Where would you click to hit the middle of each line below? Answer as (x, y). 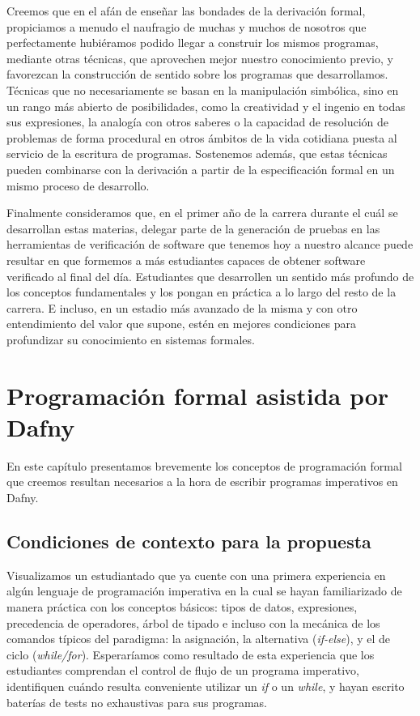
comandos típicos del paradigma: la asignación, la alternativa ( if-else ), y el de (199, 639)
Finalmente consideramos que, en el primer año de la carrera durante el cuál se (202, 213)
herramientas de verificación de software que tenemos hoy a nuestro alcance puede (210, 244)
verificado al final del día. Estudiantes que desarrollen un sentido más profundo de (210, 276)
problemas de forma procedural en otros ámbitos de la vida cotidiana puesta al (202, 137)
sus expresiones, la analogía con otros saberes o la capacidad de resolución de (198, 122)
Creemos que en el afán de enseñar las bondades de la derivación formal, (186, 11)
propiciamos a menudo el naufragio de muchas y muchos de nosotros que (187, 26)
